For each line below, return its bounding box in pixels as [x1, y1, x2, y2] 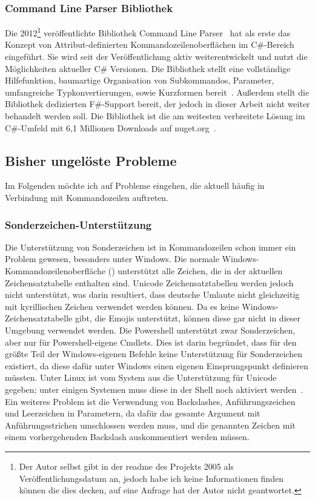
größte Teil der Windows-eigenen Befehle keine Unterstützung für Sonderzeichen [5, 347, 302, 360]
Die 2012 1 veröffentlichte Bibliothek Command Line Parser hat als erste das [5, 25, 291, 39]
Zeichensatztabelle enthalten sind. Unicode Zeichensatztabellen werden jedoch [5, 276, 294, 289]
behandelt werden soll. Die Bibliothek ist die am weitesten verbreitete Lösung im [5, 110, 305, 122]
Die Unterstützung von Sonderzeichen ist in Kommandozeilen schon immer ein [5, 240, 296, 253]
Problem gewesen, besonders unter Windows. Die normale [5, 252, 219, 265]
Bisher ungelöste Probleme [5, 151, 177, 169]
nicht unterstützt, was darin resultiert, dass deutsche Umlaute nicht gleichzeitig [5, 288, 300, 301]
